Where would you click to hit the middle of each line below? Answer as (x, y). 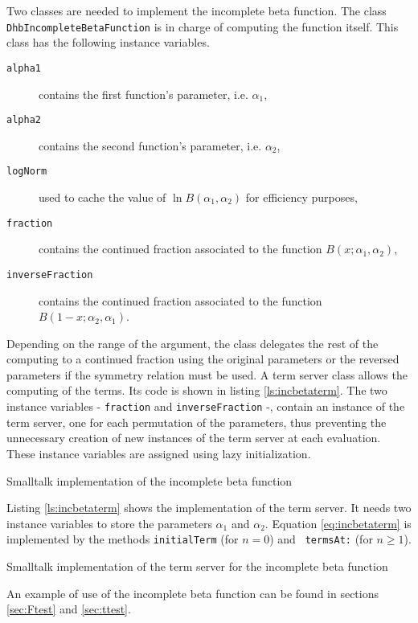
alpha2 (24, 120)
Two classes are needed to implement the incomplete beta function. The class (197, 10)
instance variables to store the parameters (109, 523)
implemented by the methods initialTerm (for (123, 539)
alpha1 (24, 68)
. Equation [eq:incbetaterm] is (338, 523)
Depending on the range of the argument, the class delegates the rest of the (193, 343)
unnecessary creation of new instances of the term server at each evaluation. (194, 438)
